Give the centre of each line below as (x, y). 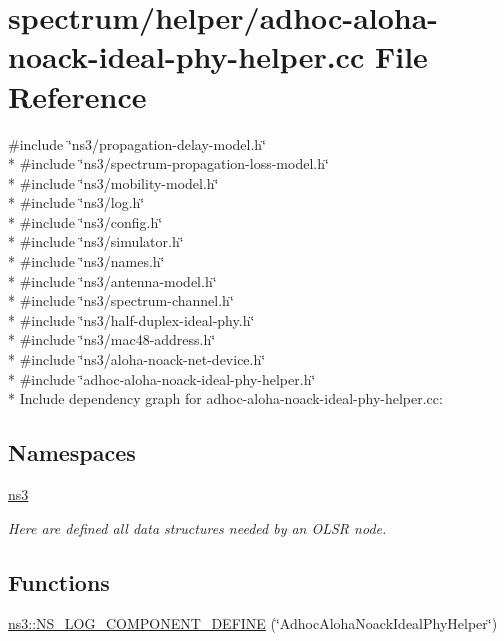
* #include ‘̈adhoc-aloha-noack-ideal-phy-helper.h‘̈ (162, 378)
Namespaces (72, 452)
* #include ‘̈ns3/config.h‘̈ (85, 221)
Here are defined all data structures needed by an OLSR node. (197, 527)
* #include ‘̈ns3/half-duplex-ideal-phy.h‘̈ (131, 319)
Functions (59, 581)
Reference (77, 95)
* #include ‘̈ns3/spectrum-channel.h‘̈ (121, 300)
